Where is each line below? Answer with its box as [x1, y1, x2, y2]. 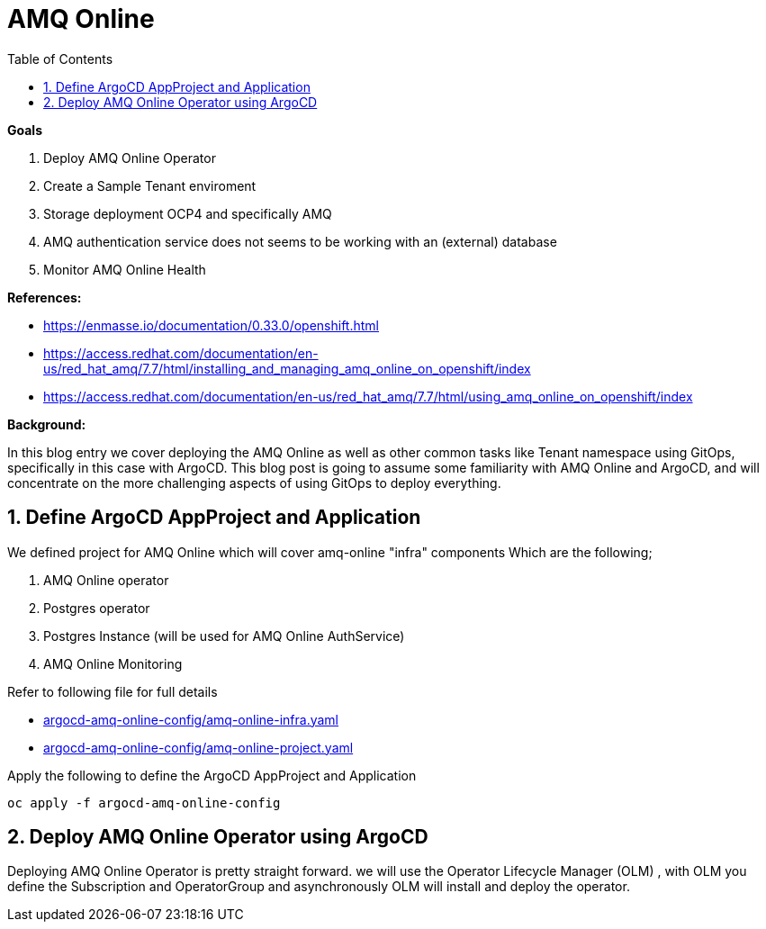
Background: [7, 416, 86, 432]
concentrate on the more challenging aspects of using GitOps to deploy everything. [7, 474, 501, 491]
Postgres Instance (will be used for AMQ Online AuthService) [43, 627, 405, 644]
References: [7, 289, 82, 305]
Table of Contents [7, 50, 113, 67]
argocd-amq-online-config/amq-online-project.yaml [43, 739, 354, 755]
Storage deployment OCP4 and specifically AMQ [43, 205, 332, 221]
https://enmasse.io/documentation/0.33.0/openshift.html [43, 317, 379, 333]
